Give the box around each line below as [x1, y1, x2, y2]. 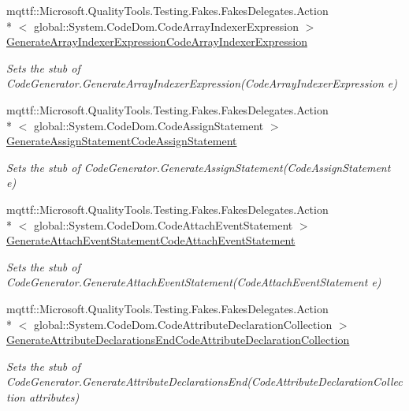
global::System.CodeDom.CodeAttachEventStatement [33, 216, 293, 233]
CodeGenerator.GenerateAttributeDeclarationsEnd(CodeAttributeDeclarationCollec [6, 373, 403, 390]
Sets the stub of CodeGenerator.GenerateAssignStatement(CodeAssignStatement [6, 159, 391, 175]
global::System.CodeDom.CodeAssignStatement [33, 117, 264, 133]
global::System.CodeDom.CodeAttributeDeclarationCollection [33, 316, 333, 332]
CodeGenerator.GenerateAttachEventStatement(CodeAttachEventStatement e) [6, 274, 381, 290]
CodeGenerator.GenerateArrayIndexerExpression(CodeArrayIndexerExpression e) [6, 75, 397, 92]
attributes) [28, 388, 80, 405]
